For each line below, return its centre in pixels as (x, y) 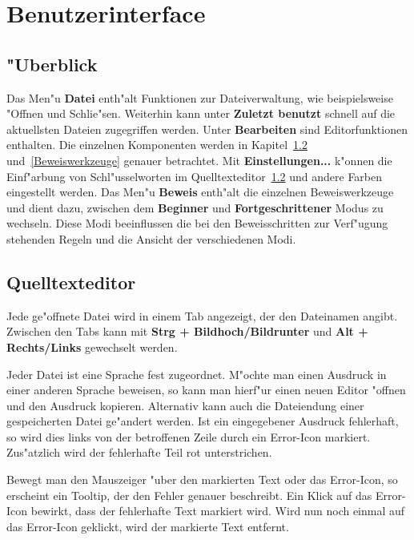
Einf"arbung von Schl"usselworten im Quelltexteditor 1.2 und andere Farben (195, 176)
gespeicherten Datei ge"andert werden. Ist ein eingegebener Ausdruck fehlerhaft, (203, 421)
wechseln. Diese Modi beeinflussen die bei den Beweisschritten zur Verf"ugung (197, 223)
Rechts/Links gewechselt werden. (92, 347)
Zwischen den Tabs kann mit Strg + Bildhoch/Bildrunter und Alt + (187, 331)
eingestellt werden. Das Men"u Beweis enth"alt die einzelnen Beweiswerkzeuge (200, 192)
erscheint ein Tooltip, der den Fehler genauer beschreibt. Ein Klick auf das (189, 495)
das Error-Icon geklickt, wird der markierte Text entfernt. (148, 526)
